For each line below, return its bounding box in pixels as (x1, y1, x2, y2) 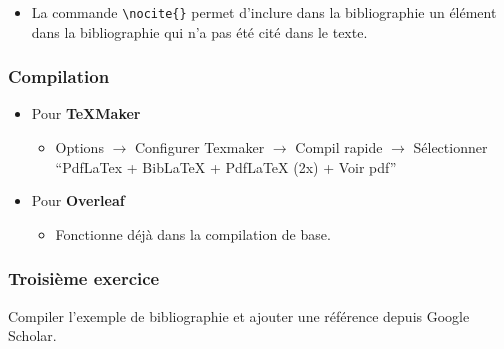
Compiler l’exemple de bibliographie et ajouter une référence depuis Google (8, 305, 470, 326)
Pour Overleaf (31, 190, 125, 211)
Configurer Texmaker (134, 137, 265, 158)
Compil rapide (295, 137, 383, 158)
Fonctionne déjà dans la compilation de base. (55, 223, 331, 244)
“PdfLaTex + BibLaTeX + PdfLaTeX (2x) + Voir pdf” (55, 156, 397, 177)
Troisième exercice (8, 266, 160, 291)
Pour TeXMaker (31, 103, 141, 124)
